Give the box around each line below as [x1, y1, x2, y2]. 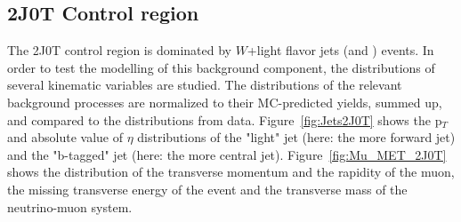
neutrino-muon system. [7, 197, 133, 216]
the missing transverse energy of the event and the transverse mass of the [7, 179, 408, 198]
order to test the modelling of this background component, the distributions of [7, 58, 435, 76]
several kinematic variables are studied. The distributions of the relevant [7, 75, 402, 94]
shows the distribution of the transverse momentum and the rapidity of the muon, [7, 163, 455, 181]
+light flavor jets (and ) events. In [247, 41, 434, 59]
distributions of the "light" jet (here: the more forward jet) [137, 128, 456, 147]
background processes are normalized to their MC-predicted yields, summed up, [7, 92, 442, 111]
